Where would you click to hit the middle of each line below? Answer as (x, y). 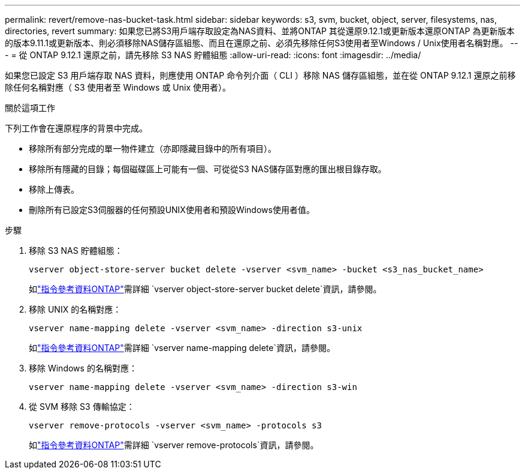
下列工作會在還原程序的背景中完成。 (76, 128)
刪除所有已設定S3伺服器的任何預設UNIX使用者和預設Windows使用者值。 (172, 210)
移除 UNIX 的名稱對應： (75, 309)
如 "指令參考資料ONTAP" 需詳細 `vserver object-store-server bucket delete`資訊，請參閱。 (205, 289)
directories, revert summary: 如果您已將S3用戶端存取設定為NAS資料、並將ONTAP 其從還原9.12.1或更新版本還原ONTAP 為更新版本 (260, 31)
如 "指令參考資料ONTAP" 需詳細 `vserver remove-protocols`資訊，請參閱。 (174, 445)
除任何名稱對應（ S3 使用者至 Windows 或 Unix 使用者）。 (118, 87)
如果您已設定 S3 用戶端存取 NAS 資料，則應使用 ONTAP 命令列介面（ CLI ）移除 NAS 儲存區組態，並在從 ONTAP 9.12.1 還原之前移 (260, 75)
